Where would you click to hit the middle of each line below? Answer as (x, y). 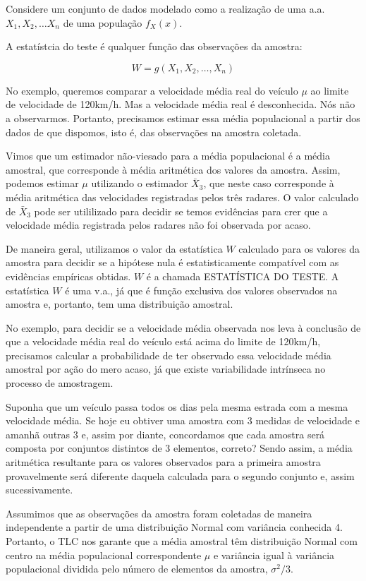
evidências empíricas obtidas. (68, 276)
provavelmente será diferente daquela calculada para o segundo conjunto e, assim (180, 475)
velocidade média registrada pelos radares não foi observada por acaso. (158, 225)
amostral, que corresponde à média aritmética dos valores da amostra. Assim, (173, 169)
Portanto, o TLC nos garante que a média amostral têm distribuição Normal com (182, 541)
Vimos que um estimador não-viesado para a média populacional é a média (168, 156)
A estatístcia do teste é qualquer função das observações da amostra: (154, 46)
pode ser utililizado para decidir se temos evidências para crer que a (181, 211)
